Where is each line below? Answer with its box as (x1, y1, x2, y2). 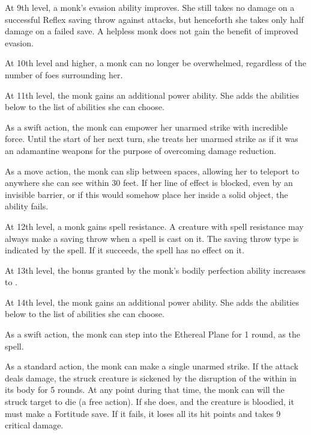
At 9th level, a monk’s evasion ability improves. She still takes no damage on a (5, 1, 295, 13)
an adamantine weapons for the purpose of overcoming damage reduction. (5, 144, 276, 156)
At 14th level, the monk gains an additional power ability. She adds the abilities (5, 295, 299, 308)
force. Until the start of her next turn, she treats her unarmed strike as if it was (5, 132, 298, 145)
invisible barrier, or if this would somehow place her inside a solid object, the (5, 188, 288, 200)
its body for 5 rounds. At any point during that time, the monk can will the (5, 383, 285, 396)
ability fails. (5, 200, 49, 212)
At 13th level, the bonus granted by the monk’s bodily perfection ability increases (5, 264, 306, 276)
